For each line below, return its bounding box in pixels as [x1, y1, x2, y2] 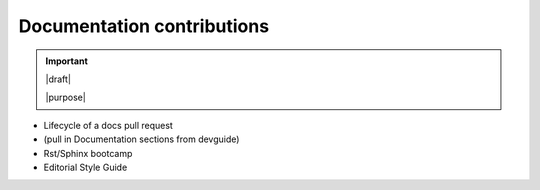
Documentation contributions [18, 15, 270, 37]
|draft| [45, 73, 72, 85]
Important [45, 55, 89, 67]
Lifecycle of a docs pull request [43, 119, 174, 131]
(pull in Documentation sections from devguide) [43, 133, 240, 145]
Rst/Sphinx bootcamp [43, 147, 133, 159]
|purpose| [45, 91, 87, 104]
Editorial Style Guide [43, 161, 128, 173]
